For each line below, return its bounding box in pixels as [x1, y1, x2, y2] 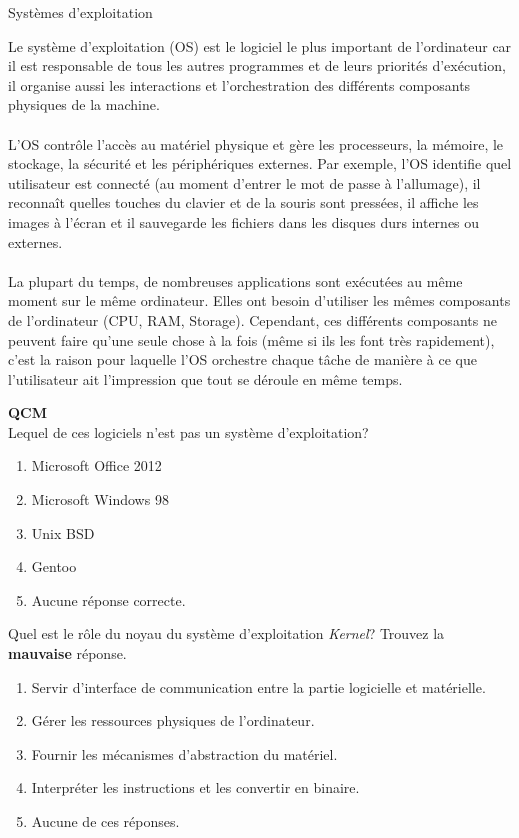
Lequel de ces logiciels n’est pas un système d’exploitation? [8, 421, 369, 442]
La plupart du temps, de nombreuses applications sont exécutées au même [8, 270, 463, 291]
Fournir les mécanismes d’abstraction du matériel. [31, 743, 338, 764]
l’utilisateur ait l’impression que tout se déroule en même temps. [8, 368, 403, 389]
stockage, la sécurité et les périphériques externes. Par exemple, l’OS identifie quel [8, 153, 512, 174]
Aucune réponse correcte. [31, 589, 186, 610]
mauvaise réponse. [8, 643, 127, 664]
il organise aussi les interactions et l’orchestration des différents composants [8, 74, 471, 95]
